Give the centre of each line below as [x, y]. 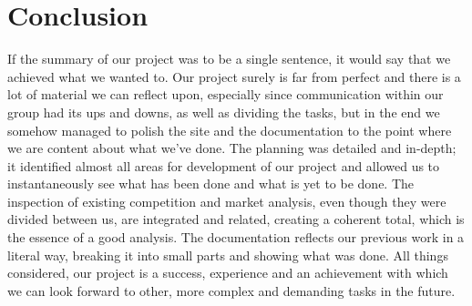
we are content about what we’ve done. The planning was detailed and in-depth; [232, 148]
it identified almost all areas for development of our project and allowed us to [224, 165]
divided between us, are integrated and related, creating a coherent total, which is [236, 219]
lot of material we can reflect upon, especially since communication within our [226, 94]
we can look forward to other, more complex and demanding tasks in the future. [231, 290]
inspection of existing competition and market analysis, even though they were [227, 201]
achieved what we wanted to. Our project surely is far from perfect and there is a [234, 76]
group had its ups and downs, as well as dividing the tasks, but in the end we [224, 112]
